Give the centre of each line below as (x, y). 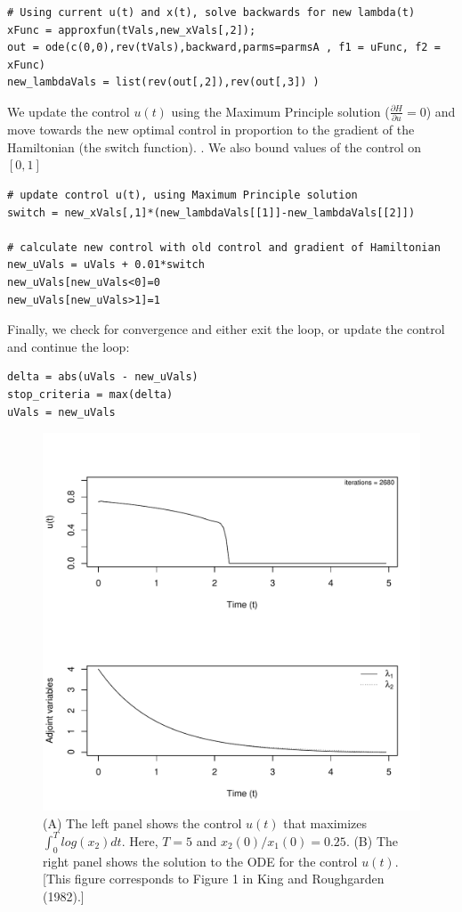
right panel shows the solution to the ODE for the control (200, 861)
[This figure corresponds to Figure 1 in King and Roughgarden (214, 879)
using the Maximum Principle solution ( (280, 111)
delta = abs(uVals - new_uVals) (103, 377)
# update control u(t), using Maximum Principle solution (182, 195)
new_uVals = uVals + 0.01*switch (106, 265)
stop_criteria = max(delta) (90, 395)
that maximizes (325, 822)
